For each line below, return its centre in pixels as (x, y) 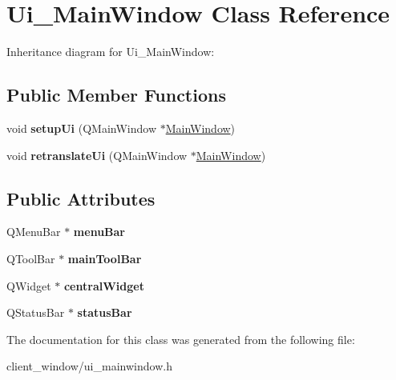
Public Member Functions (116, 95)
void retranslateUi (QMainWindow (97, 155)
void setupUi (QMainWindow (82, 128)
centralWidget (104, 285)
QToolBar (31, 258)
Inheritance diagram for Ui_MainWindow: (111, 52)
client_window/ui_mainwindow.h (89, 366)
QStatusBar (36, 312)
